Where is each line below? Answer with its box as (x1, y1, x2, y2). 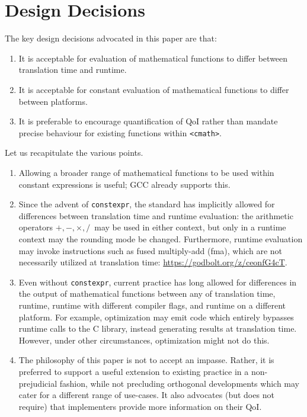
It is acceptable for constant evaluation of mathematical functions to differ (18, 83, 289, 95)
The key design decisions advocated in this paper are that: (5, 32, 217, 44)
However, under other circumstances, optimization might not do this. (18, 333, 270, 346)
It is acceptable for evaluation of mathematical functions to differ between (18, 52, 288, 64)
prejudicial (18, 377, 57, 389)
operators (18, 221, 53, 233)
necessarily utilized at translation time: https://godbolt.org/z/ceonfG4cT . (18, 256, 287, 268)
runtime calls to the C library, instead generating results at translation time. (18, 322, 297, 335)
